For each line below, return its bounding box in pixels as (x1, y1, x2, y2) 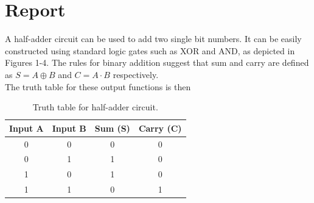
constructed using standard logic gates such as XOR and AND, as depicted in (5, 44, 295, 57)
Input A (9, 121, 44, 134)
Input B (52, 121, 86, 134)
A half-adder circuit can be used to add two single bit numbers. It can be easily (5, 32, 302, 45)
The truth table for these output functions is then (5, 80, 191, 93)
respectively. (113, 68, 159, 80)
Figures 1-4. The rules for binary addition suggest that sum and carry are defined (5, 56, 309, 69)
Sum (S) (94, 121, 130, 134)
